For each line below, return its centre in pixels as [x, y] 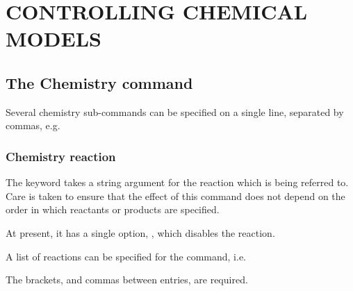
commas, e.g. [33, 125]
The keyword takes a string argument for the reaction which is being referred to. [177, 182]
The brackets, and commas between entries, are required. [127, 280]
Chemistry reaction [61, 156]
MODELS [54, 39]
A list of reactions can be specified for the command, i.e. [126, 256]
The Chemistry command [99, 82]
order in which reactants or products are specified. [113, 209]
